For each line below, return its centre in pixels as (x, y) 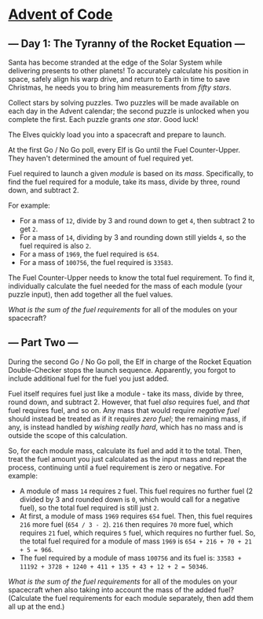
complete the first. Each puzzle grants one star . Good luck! (103, 119)
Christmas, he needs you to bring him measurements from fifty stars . (120, 87)
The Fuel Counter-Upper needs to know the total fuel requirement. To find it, (131, 278)
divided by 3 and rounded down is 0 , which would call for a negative (130, 499)
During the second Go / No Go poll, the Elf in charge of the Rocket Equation (130, 361)
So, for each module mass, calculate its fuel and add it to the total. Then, (126, 451)
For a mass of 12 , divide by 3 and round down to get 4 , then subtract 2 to (137, 221)
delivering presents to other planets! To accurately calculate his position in (128, 71)
